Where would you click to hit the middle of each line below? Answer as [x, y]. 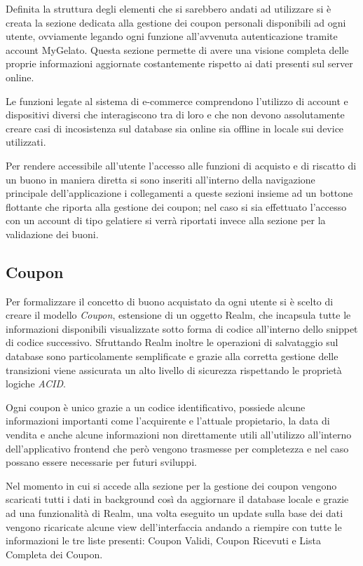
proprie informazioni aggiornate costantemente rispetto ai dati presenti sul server [179, 63]
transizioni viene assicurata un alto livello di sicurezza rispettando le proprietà [174, 370]
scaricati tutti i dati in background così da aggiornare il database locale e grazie [177, 499]
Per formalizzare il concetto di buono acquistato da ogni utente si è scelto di [170, 301]
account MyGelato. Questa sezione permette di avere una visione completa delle [177, 49]
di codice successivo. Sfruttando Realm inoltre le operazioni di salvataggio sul [172, 342]
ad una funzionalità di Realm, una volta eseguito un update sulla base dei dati [174, 513]
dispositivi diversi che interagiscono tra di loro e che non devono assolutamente [175, 115]
